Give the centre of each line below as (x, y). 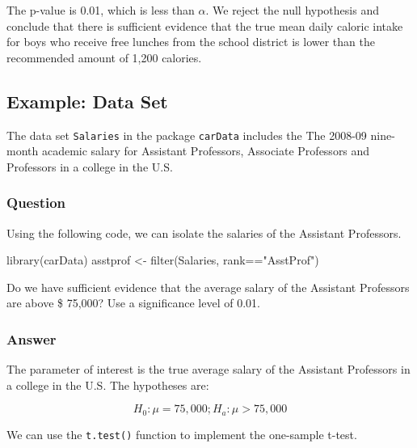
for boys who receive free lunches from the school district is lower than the (191, 42)
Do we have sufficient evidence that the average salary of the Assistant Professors (208, 287)
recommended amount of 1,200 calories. (104, 57)
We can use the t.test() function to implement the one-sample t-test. (182, 434)
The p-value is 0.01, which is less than (101, 10)
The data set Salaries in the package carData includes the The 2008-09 (187, 135)
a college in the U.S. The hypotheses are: (108, 385)
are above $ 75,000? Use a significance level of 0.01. (133, 303)
